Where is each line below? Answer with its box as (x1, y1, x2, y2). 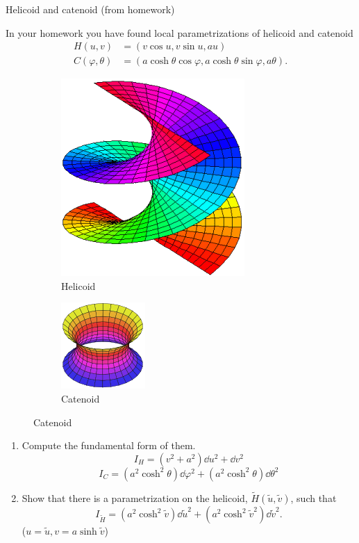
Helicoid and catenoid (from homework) (6, 2, 175, 16)
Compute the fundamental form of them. (22, 438, 196, 453)
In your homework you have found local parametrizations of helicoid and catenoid (6, 25, 353, 40)
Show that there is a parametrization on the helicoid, (22, 491, 248, 505)
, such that (290, 491, 337, 505)
